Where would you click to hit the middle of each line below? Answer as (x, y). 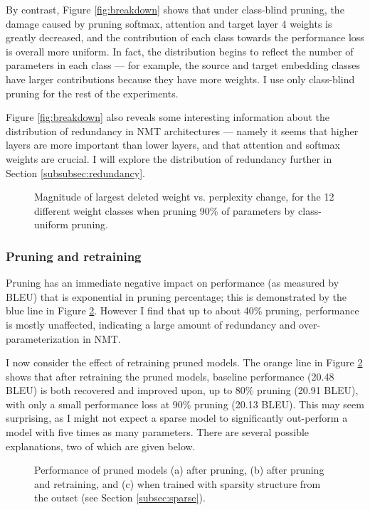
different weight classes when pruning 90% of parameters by (165, 210)
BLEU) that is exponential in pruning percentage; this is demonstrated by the (176, 296)
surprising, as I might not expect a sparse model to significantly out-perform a (177, 418)
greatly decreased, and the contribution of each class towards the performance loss (185, 37)
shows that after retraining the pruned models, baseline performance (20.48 (170, 376)
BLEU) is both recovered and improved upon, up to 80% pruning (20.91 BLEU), (182, 390)
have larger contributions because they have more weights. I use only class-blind (180, 79)
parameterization (43, 338)
